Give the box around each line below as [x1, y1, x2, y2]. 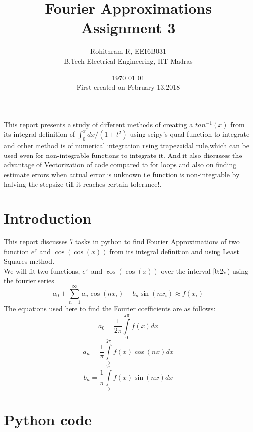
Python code [4, 409, 92, 430]
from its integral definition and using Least [109, 246, 239, 256]
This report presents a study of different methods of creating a [4, 119, 193, 129]
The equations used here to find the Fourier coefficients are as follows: [4, 303, 216, 314]
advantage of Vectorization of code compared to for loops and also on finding [4, 159, 237, 170]
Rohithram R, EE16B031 [90, 46, 166, 56]
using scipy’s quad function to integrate [130, 129, 250, 139]
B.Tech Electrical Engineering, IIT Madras [64, 55, 193, 66]
